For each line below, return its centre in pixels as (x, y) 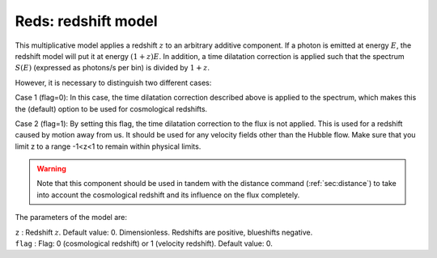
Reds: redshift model (86, 21)
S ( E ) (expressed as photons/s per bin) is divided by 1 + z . (112, 68)
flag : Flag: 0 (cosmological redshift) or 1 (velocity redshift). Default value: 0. (144, 243)
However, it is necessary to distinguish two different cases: (113, 82)
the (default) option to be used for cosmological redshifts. (111, 108)
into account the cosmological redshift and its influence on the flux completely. (168, 195)
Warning (51, 169)
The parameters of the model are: (71, 218)
